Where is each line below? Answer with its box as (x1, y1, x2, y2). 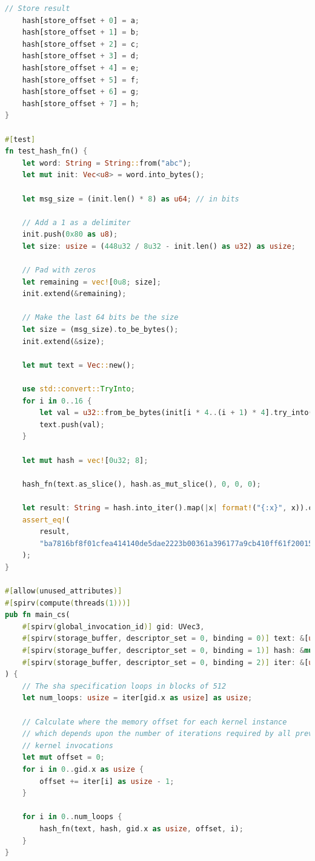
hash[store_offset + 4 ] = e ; (22, 63, 140, 72)
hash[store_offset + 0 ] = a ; (22, 16, 140, 25)
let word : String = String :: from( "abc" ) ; (22, 158, 191, 167)
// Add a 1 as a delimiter (22, 218, 131, 227)
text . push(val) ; (39, 420, 105, 429)
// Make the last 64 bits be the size (22, 313, 179, 322)
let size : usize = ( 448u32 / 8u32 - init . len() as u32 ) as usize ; (22, 241, 296, 251)
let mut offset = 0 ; (22, 753, 105, 762)
